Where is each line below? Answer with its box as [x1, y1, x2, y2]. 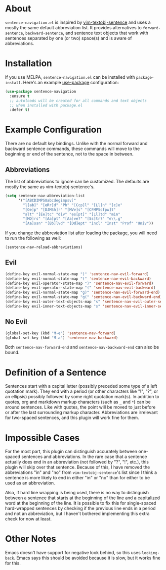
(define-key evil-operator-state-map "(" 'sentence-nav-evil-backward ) [5, 285, 156, 290]
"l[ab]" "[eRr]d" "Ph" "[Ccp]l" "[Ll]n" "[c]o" [23, 203, 123, 207]
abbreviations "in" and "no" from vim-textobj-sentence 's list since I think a [5, 469, 157, 475]
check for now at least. [5, 516, 52, 522]
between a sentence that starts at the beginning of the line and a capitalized [5, 495, 160, 501]
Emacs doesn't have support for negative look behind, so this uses [5, 550, 141, 556]
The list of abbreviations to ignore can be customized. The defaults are [5, 179, 150, 184]
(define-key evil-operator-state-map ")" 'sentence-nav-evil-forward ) [5, 281, 154, 286]
